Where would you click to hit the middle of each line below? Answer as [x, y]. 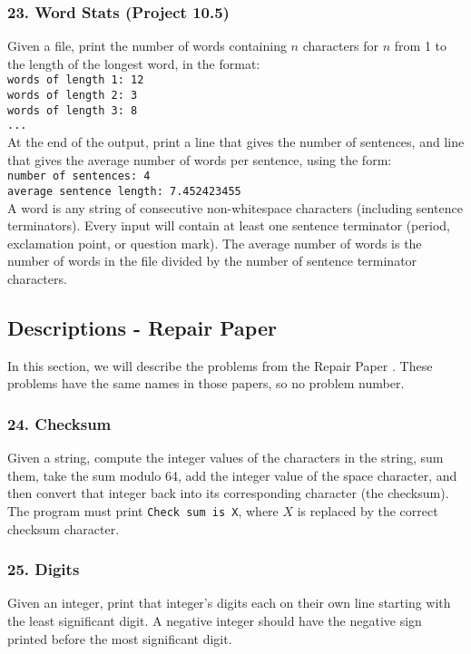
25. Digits [44, 569]
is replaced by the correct [368, 510]
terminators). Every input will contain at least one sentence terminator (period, [229, 225]
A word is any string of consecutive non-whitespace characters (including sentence [235, 207]
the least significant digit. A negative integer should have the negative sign [215, 620]
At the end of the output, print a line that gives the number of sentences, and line [236, 142]
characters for [341, 46]
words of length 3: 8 [73, 110]
